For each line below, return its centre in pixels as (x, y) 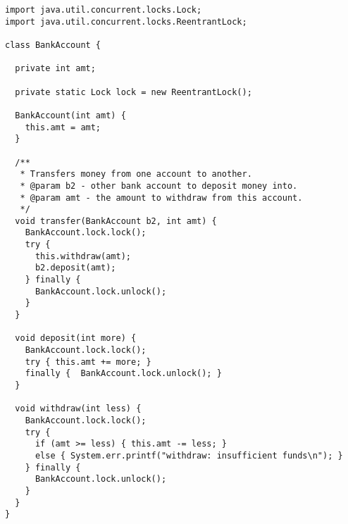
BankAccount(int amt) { (70, 115)
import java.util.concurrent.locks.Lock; (104, 10)
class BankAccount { (53, 45)
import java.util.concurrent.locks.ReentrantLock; (126, 21)
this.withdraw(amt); (83, 256)
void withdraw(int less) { (78, 409)
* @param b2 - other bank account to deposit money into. (159, 186)
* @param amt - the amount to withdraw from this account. (161, 198)
